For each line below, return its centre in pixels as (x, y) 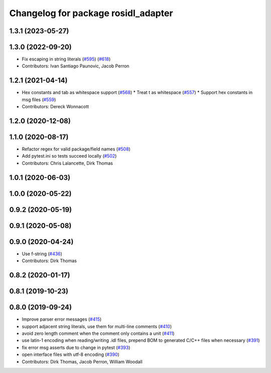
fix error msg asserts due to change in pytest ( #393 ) (76, 347)
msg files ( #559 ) (39, 99)
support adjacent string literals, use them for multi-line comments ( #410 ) (97, 326)
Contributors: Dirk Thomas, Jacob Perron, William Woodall (82, 361)
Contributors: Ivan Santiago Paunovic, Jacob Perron (76, 66)
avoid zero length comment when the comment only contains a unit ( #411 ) (98, 333)
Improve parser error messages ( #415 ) (62, 319)
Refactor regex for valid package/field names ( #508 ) (76, 149)
